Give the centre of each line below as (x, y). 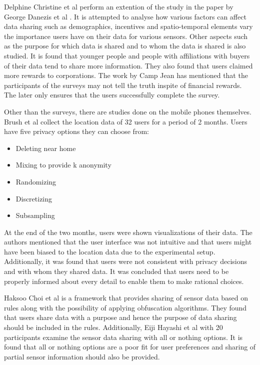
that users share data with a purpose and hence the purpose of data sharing (120, 317)
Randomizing (36, 181)
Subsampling (35, 215)
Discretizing (34, 198)
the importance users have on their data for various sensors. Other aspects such (126, 36)
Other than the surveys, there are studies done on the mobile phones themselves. (128, 111)
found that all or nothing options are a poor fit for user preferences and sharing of (130, 347)
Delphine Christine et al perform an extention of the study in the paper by (119, 6)
